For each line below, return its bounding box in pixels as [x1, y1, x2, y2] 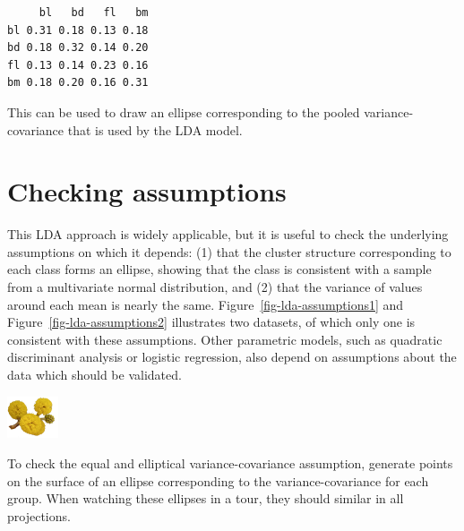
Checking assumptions [7, 173, 287, 210]
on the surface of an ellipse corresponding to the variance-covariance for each [7, 471, 429, 490]
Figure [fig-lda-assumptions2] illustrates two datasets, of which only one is [7, 313, 416, 331]
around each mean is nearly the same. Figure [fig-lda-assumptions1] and [7, 295, 404, 313]
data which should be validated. [7, 365, 182, 384]
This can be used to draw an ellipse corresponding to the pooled [7, 102, 360, 121]
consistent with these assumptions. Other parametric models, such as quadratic [7, 330, 443, 348]
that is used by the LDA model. [67, 120, 243, 139]
